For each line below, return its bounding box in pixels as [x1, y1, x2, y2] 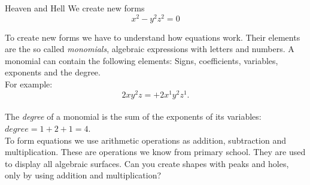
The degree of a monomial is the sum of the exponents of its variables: [5, 110, 262, 123]
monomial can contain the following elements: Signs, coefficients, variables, [5, 54, 278, 66]
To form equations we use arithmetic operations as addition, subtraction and [5, 134, 286, 146]
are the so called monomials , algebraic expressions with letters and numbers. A [5, 43, 294, 55]
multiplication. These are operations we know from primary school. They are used [5, 145, 306, 158]
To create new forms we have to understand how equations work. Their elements [5, 31, 300, 43]
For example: [5, 78, 53, 90]
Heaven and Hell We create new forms [5, 2, 145, 14]
